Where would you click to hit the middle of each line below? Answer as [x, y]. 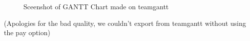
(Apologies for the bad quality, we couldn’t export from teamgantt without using [125, 23]
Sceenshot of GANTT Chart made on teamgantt [96, 6]
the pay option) [27, 32]
